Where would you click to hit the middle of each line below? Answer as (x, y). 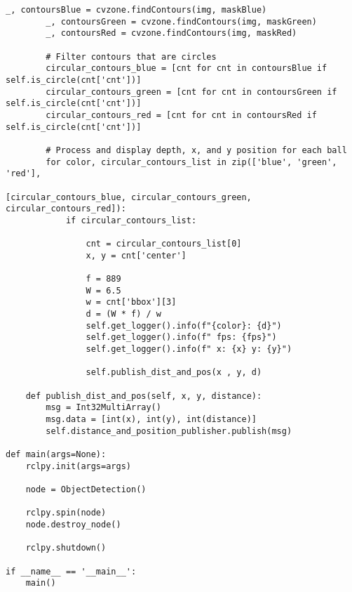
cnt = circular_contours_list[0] (164, 244)
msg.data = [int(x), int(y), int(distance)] (151, 419)
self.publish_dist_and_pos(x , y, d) (174, 373)
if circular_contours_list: (131, 220)
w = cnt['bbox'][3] (131, 302)
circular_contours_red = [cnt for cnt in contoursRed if (181, 115)
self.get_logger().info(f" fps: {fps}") (181, 337)
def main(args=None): (56, 454)
